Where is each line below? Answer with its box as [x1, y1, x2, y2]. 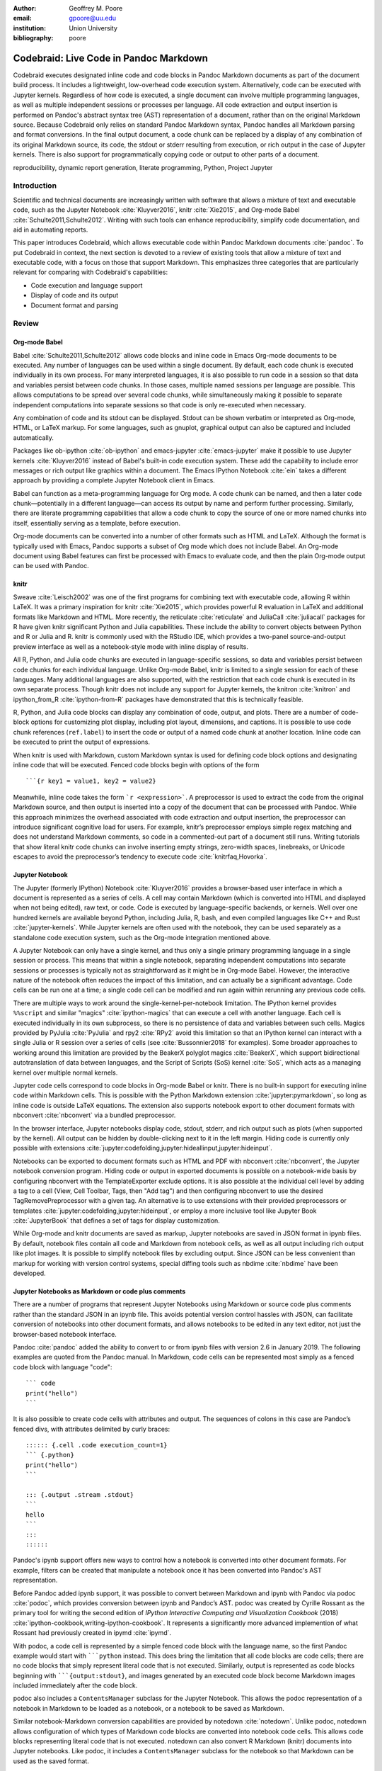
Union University [69, 23, 118, 32]
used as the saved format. [13, 1757, 90, 1765]
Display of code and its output [30, 291, 119, 300]
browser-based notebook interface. [13, 1330, 117, 1338]
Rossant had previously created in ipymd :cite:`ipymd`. [13, 1629, 172, 1637]
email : [13, 14, 32, 23]
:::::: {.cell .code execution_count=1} [25, 1442, 168, 1449]
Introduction [13, 181, 57, 191]
